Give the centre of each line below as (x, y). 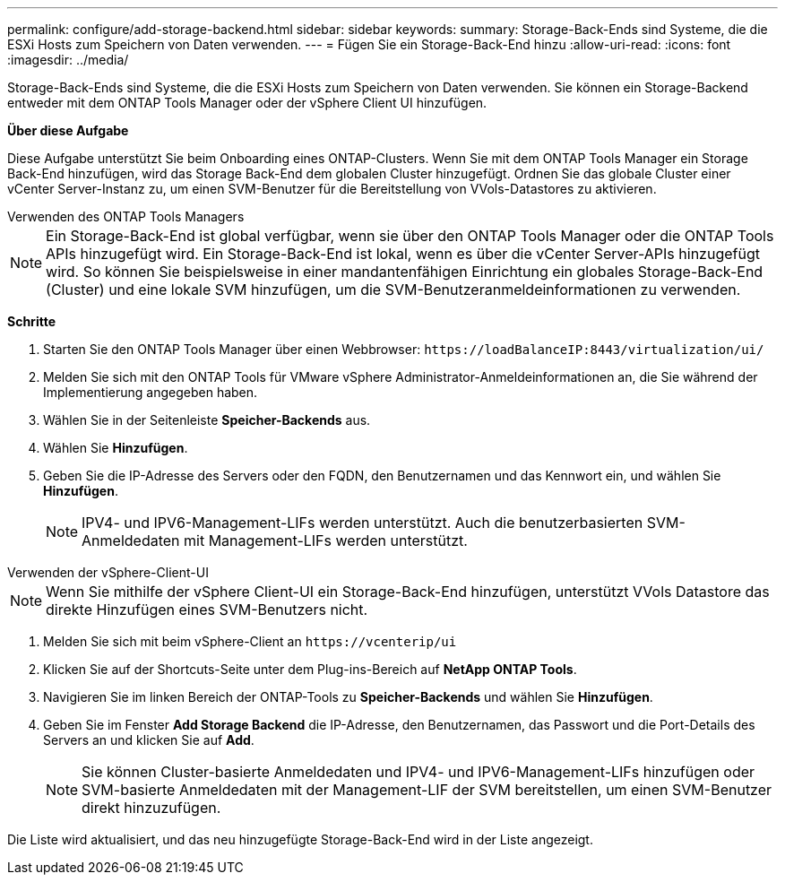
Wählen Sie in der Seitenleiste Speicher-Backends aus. (207, 420)
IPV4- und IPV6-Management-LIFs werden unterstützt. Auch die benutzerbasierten (362, 523)
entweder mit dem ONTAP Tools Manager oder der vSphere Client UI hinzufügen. (247, 103)
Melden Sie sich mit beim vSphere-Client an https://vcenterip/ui (250, 641)
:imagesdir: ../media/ (68, 60)
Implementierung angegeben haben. (151, 392)
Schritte (31, 321)
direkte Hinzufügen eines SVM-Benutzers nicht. (207, 610)
